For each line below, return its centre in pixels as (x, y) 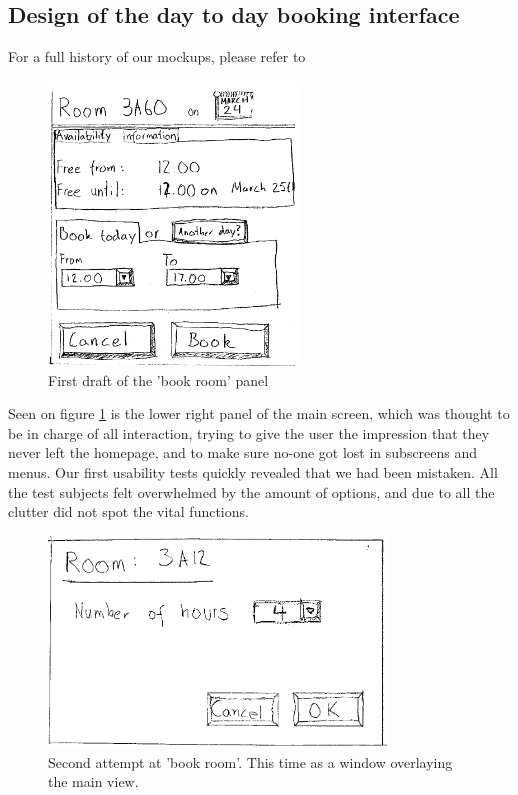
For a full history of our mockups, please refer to (157, 56)
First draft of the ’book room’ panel (158, 379)
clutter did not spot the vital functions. (128, 511)
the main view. (93, 781)
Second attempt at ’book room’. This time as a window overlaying (250, 761)
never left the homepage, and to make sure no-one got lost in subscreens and (243, 452)
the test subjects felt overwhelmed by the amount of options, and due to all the (251, 491)
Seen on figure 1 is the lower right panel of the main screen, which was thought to (259, 413)
